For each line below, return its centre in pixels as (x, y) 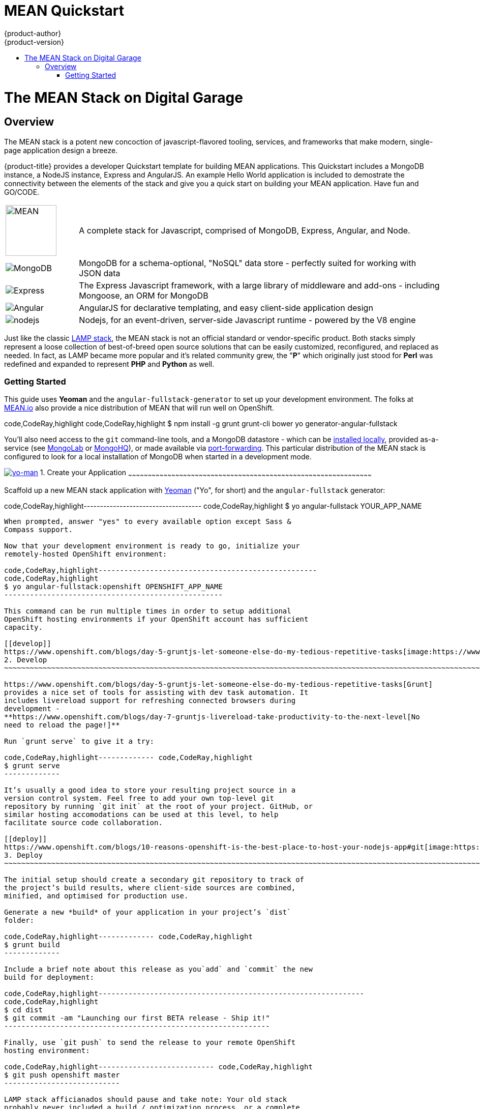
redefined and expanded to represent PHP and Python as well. (109, 364)
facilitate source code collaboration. (83, 823)
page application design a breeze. (61, 150)
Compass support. (38, 530)
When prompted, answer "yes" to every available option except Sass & (148, 522)
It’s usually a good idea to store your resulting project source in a (150, 790)
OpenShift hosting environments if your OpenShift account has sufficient (156, 619)
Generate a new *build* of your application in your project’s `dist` (148, 912)
